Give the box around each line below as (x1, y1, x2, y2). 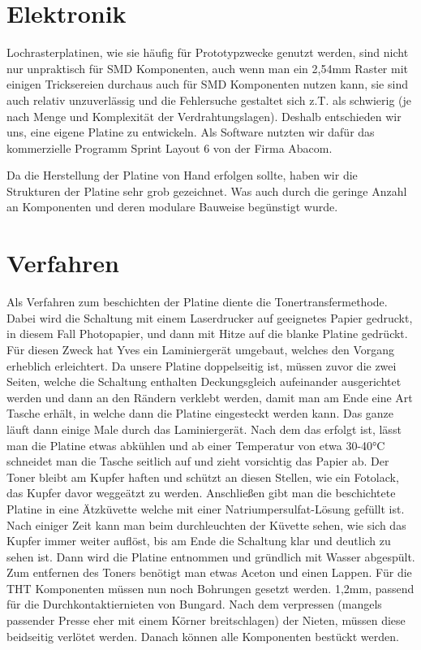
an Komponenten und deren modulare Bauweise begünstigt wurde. (6, 198, 338, 215)
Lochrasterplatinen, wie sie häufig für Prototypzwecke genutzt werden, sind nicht (6, 44, 409, 61)
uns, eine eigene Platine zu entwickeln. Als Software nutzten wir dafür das (6, 123, 375, 141)
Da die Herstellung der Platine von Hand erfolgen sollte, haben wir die (6, 167, 358, 184)
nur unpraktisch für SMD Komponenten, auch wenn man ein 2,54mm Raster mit (6, 59, 408, 76)
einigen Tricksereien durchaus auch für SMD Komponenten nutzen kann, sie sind (6, 76, 408, 93)
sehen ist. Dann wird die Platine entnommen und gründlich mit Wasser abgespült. (6, 548, 415, 565)
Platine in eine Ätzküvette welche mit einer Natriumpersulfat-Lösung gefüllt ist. (6, 500, 405, 517)
